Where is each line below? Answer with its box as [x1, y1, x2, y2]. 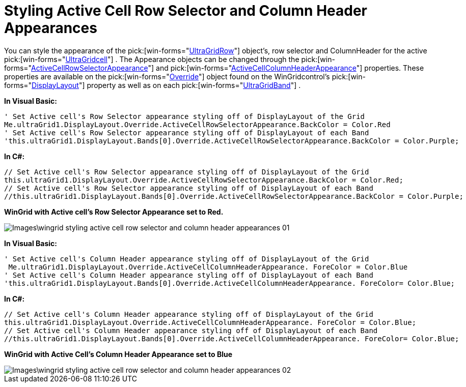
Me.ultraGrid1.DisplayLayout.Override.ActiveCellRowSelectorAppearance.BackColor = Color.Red [4, 120, 391, 129]
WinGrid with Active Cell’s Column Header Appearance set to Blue [4, 349, 233, 359]
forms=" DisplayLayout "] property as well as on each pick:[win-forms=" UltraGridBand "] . [4, 80, 301, 90]
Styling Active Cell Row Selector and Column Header [4, 2, 367, 19]
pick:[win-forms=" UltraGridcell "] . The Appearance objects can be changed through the [4, 54, 299, 64]
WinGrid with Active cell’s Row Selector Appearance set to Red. [4, 207, 224, 216]
